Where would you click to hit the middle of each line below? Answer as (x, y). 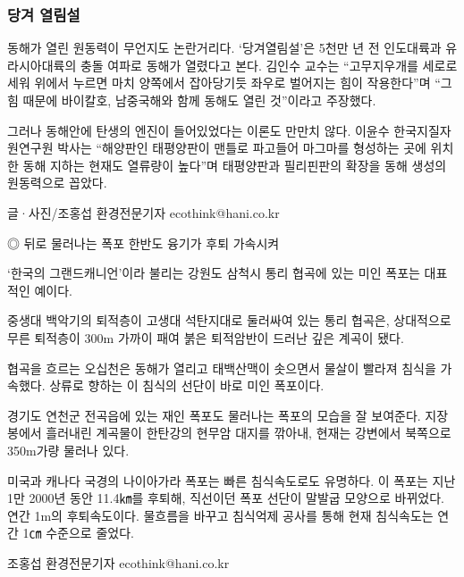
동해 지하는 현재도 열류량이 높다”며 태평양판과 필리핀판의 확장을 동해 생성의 (235, 165)
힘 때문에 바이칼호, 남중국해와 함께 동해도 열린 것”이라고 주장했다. (192, 100)
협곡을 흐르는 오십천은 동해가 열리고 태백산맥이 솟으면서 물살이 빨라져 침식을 (222, 368)
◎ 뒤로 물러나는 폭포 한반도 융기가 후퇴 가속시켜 (143, 243)
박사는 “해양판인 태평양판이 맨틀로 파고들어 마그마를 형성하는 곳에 (242, 148)
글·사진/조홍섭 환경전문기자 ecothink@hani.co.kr (143, 212)
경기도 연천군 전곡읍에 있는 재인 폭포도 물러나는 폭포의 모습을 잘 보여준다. (214, 415)
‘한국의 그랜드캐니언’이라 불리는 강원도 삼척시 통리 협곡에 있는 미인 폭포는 (214, 273)
